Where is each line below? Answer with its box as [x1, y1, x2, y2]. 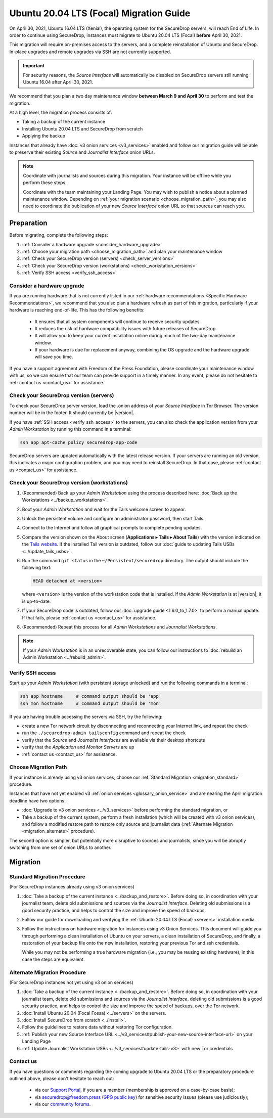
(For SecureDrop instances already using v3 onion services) [9, 884, 135, 890]
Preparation [9, 219, 48, 228]
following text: [22, 564, 52, 571]
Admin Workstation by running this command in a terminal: [9, 426, 132, 432]
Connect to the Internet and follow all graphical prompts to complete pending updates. [22, 525, 202, 531]
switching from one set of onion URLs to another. [9, 844, 112, 851]
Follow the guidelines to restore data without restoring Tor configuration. [22, 1024, 173, 1030]
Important [23, 63, 45, 69]
